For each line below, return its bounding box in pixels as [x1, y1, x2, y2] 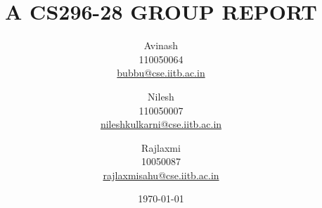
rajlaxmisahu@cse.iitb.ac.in [103, 167, 219, 182]
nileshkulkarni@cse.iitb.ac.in [100, 117, 222, 131]
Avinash [143, 38, 179, 53]
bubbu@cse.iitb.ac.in [117, 65, 205, 80]
